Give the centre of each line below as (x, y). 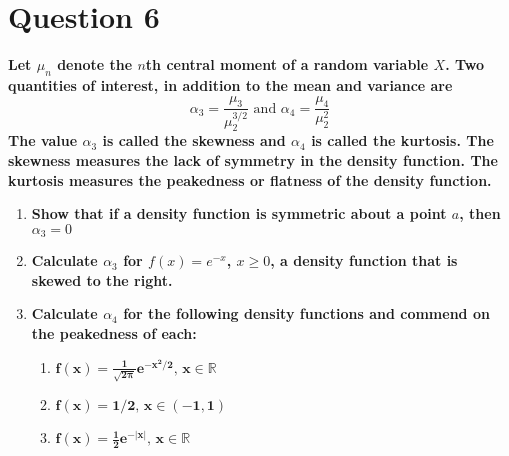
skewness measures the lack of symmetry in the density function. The (253, 160)
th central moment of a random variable (287, 64)
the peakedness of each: (114, 333)
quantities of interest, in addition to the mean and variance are (230, 84)
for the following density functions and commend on (306, 313)
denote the (95, 64)
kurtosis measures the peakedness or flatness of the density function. (250, 179)
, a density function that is (364, 260)
